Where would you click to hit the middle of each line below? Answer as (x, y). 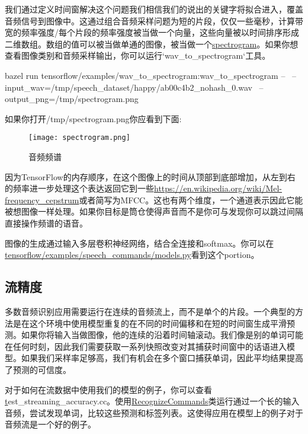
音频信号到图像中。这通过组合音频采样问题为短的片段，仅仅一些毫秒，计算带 (154, 20)
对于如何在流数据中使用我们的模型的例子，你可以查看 (108, 389)
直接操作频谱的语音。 (46, 223)
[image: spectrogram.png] (79, 138)
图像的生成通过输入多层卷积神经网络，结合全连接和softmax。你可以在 (139, 243)
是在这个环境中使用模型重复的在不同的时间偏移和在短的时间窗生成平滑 (150, 323)
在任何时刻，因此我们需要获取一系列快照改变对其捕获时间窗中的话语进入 (146, 346)
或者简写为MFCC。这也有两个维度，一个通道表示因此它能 (191, 200)
